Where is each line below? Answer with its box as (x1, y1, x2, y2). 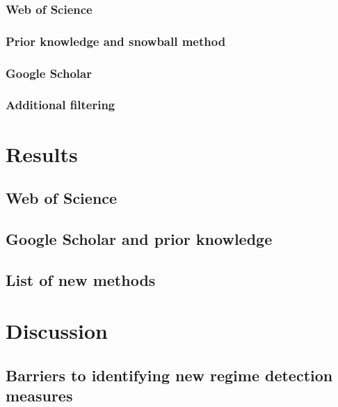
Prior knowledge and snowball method (6, 32, 226, 49)
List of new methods (6, 269, 156, 290)
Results (6, 139, 78, 168)
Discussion (6, 317, 108, 345)
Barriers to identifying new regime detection (6, 364, 333, 385)
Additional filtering (6, 96, 115, 113)
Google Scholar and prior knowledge (6, 228, 273, 249)
